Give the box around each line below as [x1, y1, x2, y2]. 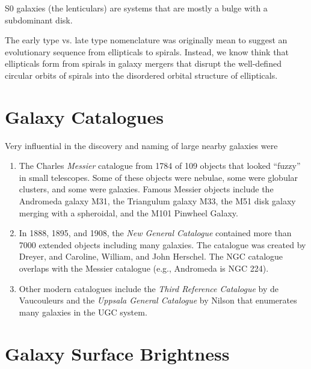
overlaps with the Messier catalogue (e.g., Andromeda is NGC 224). [19, 262, 269, 275]
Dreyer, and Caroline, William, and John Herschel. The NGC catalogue [19, 250, 283, 263]
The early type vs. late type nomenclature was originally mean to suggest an [5, 34, 288, 46]
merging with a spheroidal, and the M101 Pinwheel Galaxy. [19, 206, 238, 219]
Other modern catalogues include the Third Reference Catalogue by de [19, 282, 279, 294]
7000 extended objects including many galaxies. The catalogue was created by [19, 238, 306, 251]
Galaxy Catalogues [5, 104, 164, 129]
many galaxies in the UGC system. [19, 305, 147, 318]
